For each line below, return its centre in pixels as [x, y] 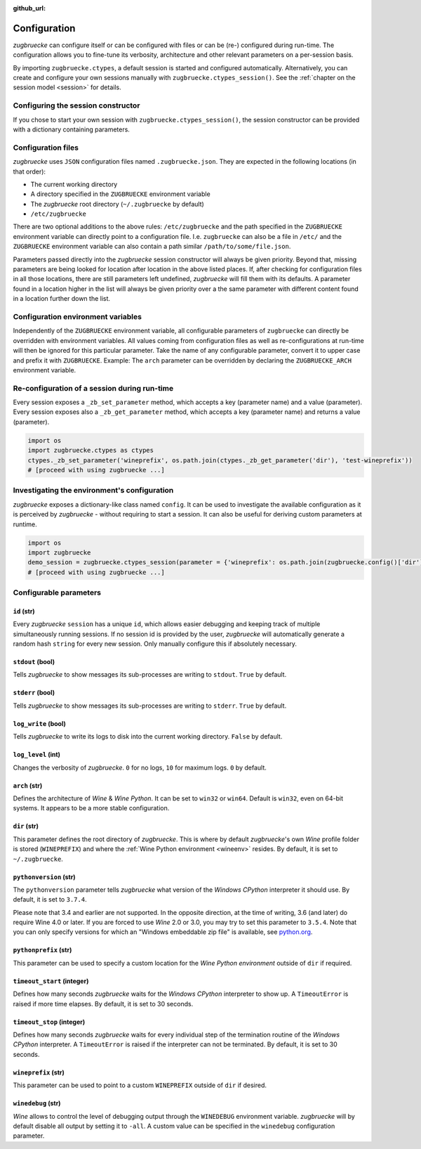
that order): [29, 171]
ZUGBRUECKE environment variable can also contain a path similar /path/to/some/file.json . [152, 247]
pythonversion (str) [45, 877]
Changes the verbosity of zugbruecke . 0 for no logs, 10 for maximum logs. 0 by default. [140, 767]
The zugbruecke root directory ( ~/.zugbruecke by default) [118, 204]
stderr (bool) [34, 693]
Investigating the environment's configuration [93, 491]
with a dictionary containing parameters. [71, 129]
